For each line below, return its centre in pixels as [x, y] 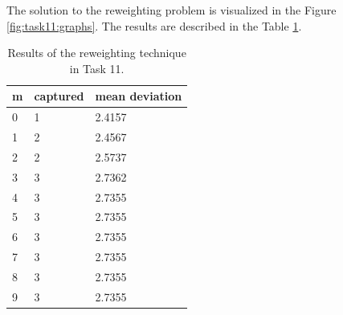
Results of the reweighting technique [97, 53]
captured [59, 96]
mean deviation [139, 96]
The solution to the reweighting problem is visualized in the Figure [171, 10]
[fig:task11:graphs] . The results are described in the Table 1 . [154, 25]
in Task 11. [97, 68]
